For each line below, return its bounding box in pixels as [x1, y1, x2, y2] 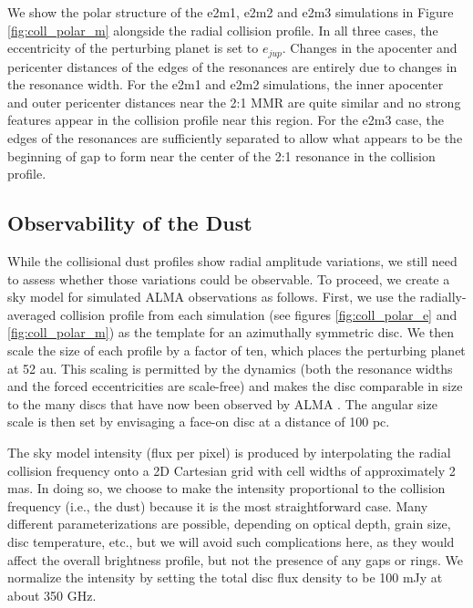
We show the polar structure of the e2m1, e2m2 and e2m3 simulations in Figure [7, 3, 454, 21]
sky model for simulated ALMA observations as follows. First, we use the [7, 287, 416, 306]
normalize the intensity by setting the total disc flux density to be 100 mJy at [7, 568, 443, 587]
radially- [419, 287, 467, 306]
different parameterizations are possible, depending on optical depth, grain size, [7, 514, 451, 533]
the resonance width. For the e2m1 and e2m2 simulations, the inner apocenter [7, 75, 444, 94]
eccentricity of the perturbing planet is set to [7, 38, 259, 57]
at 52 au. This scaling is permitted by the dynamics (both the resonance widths [7, 358, 453, 377]
